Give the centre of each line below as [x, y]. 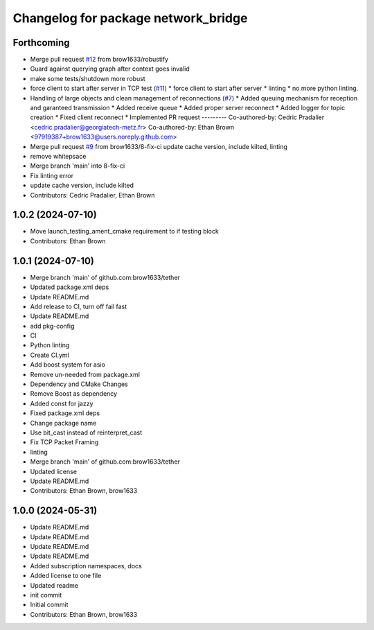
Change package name [63, 423]
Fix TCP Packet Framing [64, 442]
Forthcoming [41, 43]
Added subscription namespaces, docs [86, 566]
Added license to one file [66, 576]
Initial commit [49, 605]
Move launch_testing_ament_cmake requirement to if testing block [125, 231]
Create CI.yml [50, 355]
